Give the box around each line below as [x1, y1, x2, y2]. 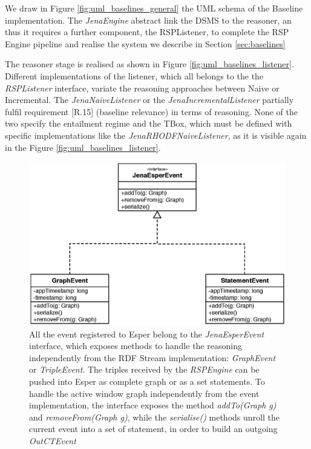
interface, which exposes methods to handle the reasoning [29, 339, 242, 352]
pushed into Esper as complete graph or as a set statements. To [29, 375, 265, 388]
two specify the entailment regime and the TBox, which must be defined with [5, 117, 292, 130]
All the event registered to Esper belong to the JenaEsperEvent [29, 327, 264, 340]
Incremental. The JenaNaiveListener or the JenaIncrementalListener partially [5, 93, 294, 106]
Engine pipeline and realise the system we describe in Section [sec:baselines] [5, 37, 286, 50]
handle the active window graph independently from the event [29, 387, 260, 399]
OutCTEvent [29, 434, 76, 447]
